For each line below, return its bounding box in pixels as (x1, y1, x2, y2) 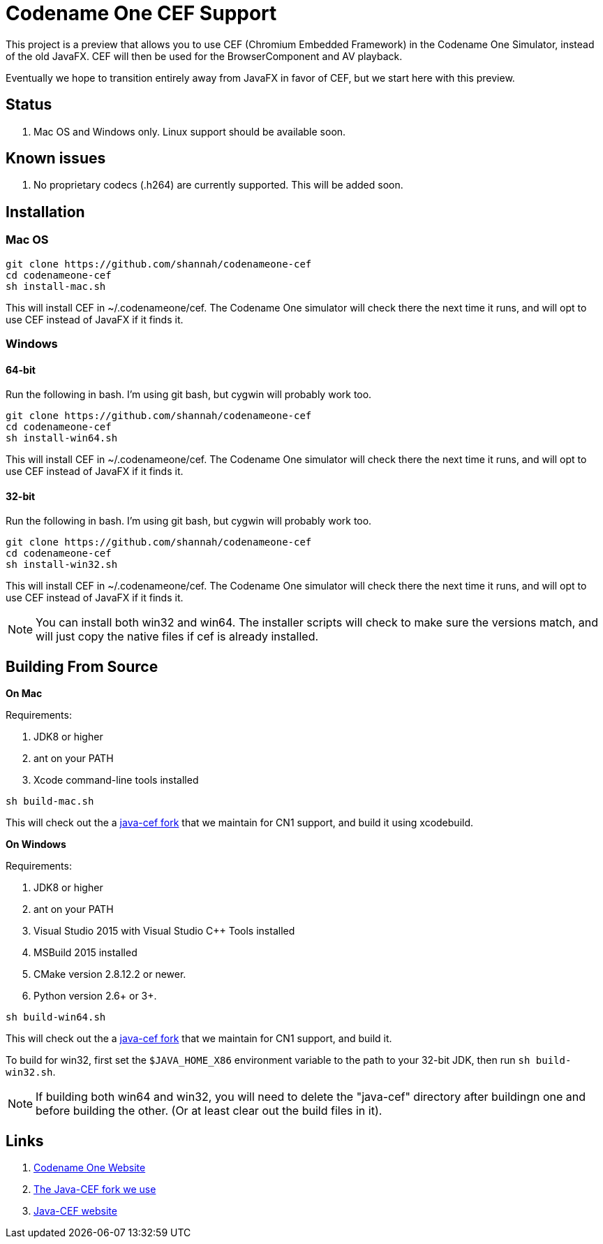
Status (6, 96, 52, 114)
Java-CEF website (33, 1205, 117, 1217)
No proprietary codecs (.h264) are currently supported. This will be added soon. (33, 179, 403, 191)
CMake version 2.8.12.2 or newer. (33, 968, 186, 981)
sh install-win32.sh (6, 559, 118, 571)
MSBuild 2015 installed (33, 946, 137, 959)
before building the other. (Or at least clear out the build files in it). (36, 1104, 382, 1118)
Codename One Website (33, 1162, 146, 1174)
